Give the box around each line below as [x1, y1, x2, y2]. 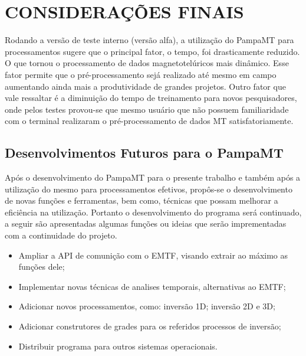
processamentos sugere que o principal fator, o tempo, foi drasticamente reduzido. [5, 45, 300, 57]
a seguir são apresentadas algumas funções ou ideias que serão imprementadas [5, 217, 287, 230]
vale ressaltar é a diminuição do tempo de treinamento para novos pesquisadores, [5, 92, 297, 104]
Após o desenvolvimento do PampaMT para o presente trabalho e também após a [5, 171, 301, 184]
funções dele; [18, 260, 65, 273]
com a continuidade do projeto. [5, 229, 117, 241]
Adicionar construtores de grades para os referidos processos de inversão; [18, 320, 281, 332]
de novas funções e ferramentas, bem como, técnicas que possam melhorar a [5, 194, 278, 207]
